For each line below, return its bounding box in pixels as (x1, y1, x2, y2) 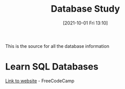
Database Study (50, 3, 120, 15)
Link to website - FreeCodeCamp (5, 77, 75, 84)
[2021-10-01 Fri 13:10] (63, 20, 108, 26)
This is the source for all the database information (5, 43, 109, 49)
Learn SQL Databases (5, 61, 99, 73)
